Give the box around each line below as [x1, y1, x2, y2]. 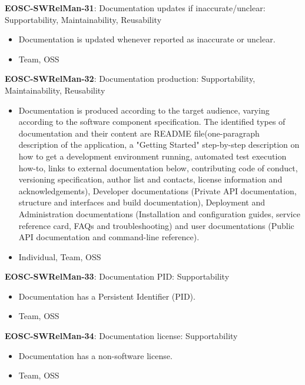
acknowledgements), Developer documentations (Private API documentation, [18, 184, 297, 197]
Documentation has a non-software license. [18, 349, 173, 361]
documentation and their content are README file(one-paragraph [18, 127, 260, 139]
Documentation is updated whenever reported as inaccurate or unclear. [18, 33, 276, 45]
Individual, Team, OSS [18, 250, 101, 263]
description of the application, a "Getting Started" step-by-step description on [18, 138, 300, 151]
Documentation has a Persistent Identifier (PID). [18, 290, 195, 302]
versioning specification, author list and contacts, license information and [18, 173, 283, 185]
